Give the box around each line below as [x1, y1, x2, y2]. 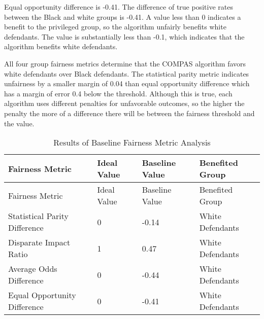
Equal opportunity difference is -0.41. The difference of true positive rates [4, 2, 233, 12]
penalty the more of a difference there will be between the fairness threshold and [4, 108, 255, 118]
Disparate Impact [8, 236, 71, 249]
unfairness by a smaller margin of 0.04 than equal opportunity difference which [4, 78, 250, 89]
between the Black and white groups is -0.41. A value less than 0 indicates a [4, 11, 241, 22]
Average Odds [8, 263, 57, 275]
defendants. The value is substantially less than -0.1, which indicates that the [4, 31, 245, 42]
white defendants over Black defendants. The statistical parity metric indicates [4, 68, 249, 79]
